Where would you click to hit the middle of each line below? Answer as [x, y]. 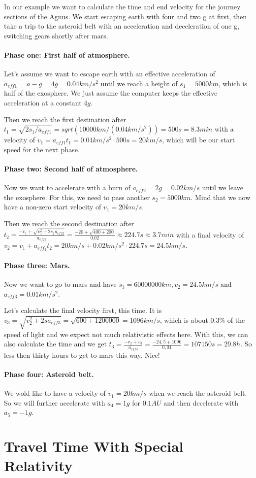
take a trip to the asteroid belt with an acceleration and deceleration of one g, [122, 26]
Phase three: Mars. [37, 265]
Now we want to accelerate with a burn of [67, 188]
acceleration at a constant [43, 102]
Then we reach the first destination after [65, 119]
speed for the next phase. [42, 149]
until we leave [223, 188]
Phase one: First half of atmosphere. [67, 54]
